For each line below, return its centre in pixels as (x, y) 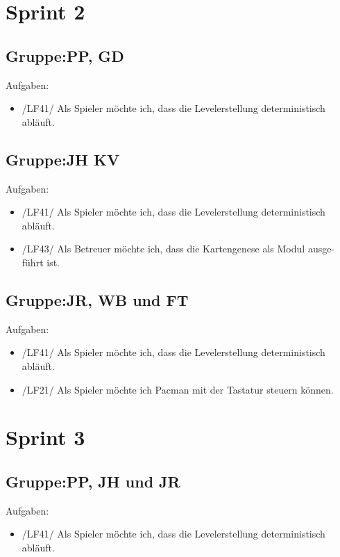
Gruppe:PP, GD (65, 55)
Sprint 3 (45, 437)
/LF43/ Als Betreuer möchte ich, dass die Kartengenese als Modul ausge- (178, 249)
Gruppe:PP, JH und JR (93, 481)
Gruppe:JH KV (63, 159)
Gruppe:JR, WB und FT (97, 299)
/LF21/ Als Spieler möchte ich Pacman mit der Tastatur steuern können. (178, 389)
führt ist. (41, 262)
